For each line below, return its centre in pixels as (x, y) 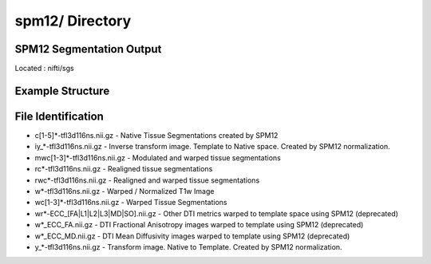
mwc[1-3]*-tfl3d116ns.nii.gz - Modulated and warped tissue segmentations (158, 158)
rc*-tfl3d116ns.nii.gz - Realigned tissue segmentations (124, 169)
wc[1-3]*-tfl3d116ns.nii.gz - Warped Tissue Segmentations (131, 203)
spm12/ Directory (73, 21)
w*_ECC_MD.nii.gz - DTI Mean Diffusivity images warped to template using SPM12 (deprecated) (192, 236)
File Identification (59, 116)
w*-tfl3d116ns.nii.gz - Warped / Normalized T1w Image (125, 191)
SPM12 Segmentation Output (88, 49)
